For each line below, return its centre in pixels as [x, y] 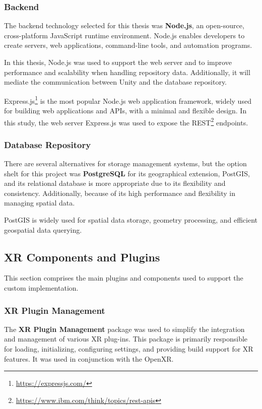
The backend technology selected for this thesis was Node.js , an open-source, [124, 25]
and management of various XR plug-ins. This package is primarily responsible [126, 339]
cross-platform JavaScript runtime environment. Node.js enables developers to [124, 35]
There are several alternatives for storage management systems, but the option [125, 163]
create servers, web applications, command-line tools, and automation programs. [128, 45]
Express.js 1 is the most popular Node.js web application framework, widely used [128, 100]
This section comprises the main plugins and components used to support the [124, 278]
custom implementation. [41, 288]
